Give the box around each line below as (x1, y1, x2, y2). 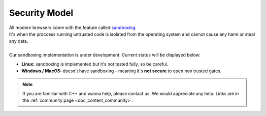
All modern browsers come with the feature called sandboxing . (9, 25, 137, 30)
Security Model (9, 7, 73, 18)
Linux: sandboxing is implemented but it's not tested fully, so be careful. (21, 61, 168, 67)
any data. (9, 38, 28, 44)
